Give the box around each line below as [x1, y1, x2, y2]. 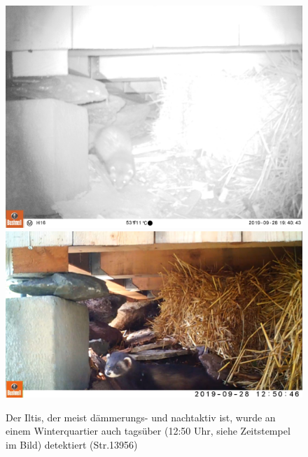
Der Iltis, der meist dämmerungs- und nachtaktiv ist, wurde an [6, 409, 276, 424]
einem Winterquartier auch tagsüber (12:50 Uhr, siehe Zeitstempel [6, 423, 290, 438]
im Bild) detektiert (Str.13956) [6, 437, 138, 451]
